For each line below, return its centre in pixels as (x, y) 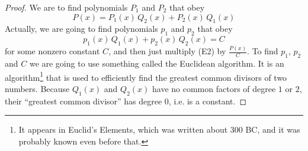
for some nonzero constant (52, 51)
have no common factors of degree (214, 88)
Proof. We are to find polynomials (66, 7)
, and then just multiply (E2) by (167, 51)
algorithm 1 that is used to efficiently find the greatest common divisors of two (146, 76)
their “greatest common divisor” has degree (84, 101)
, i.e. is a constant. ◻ (208, 101)
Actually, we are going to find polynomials (81, 29)
